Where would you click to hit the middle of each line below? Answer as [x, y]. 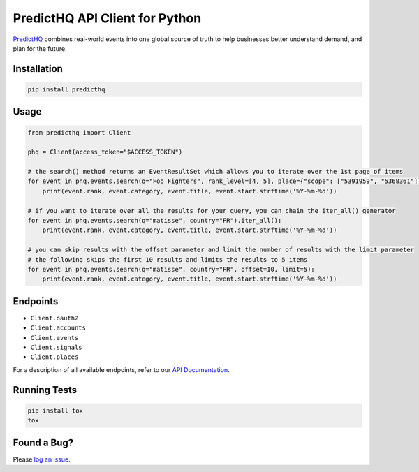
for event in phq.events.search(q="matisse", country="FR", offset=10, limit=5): [171, 269]
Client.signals [57, 348]
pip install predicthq [66, 89]
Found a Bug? [43, 442]
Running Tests [45, 390]
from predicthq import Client [79, 132]
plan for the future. [40, 48]
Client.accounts [58, 328]
